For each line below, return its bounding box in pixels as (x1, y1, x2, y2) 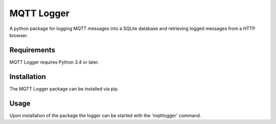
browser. (9, 32, 28, 38)
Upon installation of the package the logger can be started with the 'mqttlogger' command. (9, 112, 201, 118)
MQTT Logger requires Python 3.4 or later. (9, 59, 99, 65)
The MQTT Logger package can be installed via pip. (9, 85, 119, 91)
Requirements (9, 46, 56, 54)
